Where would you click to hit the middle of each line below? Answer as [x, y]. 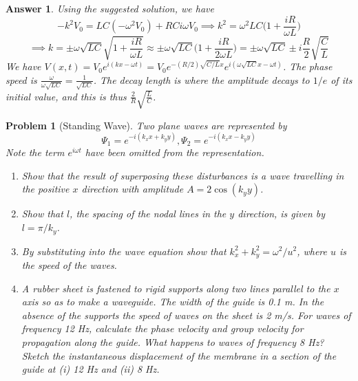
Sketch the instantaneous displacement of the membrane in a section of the [179, 355]
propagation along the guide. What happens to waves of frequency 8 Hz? [173, 341]
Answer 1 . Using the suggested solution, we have [110, 8]
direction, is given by [282, 214]
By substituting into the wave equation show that [124, 251]
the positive [45, 189]
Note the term [35, 152]
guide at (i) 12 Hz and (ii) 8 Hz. [91, 369]
